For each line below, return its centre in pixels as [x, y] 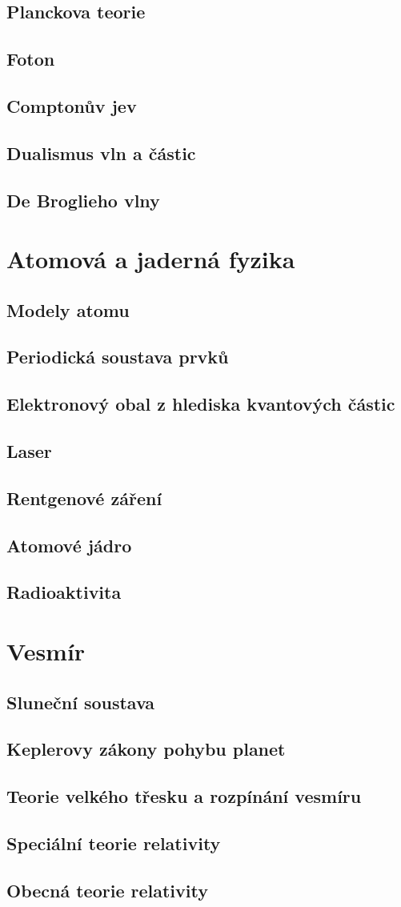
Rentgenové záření [84, 498]
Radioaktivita [64, 592]
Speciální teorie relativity [114, 843]
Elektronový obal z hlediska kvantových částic [201, 404]
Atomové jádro [69, 545]
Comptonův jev [72, 105]
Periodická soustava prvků [118, 357]
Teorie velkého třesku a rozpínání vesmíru [184, 796]
